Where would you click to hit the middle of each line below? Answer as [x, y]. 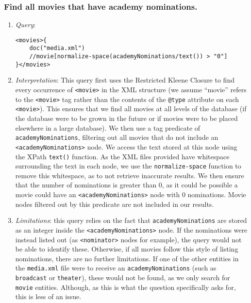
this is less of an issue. [48, 296]
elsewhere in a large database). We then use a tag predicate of [108, 127]
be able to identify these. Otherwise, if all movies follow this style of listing [127, 249]
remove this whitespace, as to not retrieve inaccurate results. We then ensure [130, 175]
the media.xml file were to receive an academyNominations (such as [116, 268]
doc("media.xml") [57, 48]
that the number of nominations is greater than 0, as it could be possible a [126, 185]
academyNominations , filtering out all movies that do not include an [117, 137]
